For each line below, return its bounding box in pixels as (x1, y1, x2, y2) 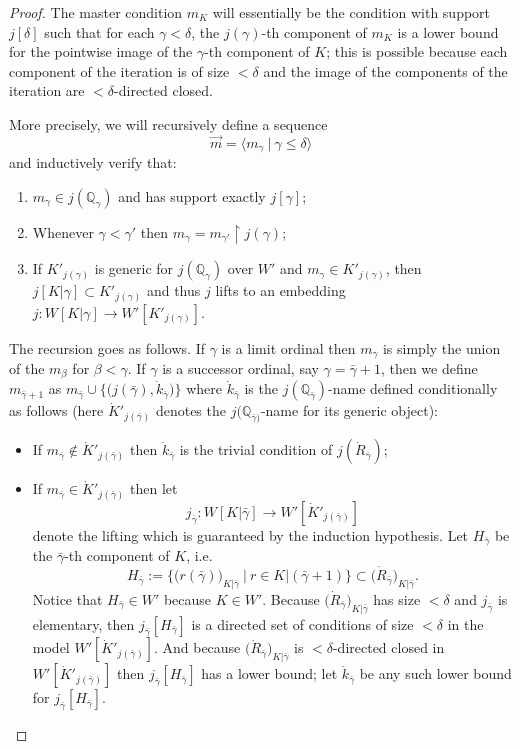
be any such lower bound (359, 663, 512, 684)
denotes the (155, 400, 226, 421)
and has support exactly (118, 185, 266, 206)
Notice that (32, 588, 103, 609)
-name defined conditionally (328, 378, 498, 399)
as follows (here (9, 400, 104, 421)
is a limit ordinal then (221, 337, 356, 358)
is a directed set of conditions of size (191, 613, 414, 634)
